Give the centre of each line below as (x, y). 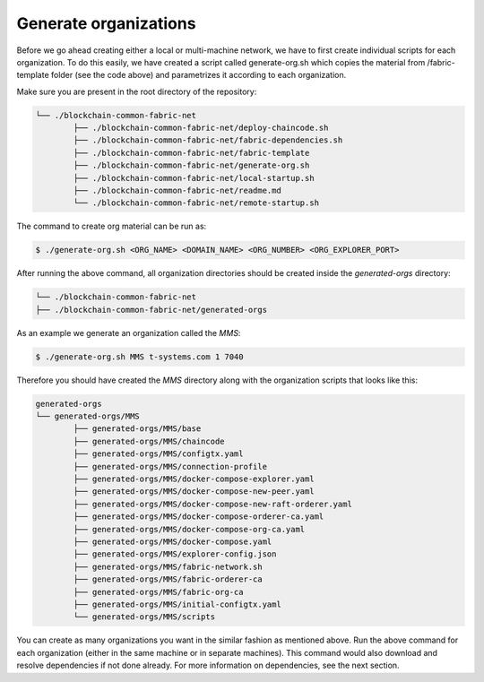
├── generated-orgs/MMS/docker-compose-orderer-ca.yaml (199, 517)
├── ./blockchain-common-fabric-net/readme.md (177, 191)
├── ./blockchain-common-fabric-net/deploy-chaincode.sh (201, 128)
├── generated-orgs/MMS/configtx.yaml (158, 454)
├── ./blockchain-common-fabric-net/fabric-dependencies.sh (208, 140)
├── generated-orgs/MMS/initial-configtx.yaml (177, 604)
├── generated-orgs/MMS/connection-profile (170, 466)
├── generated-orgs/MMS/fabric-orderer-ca (168, 579)
